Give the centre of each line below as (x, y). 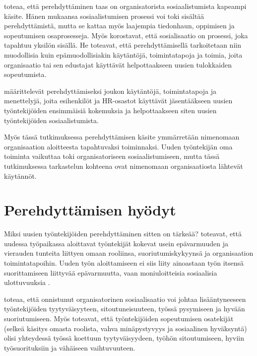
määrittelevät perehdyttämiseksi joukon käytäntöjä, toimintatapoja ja (110, 91)
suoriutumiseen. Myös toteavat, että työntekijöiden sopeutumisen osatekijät (119, 318)
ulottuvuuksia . (27, 282)
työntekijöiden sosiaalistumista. (51, 120)
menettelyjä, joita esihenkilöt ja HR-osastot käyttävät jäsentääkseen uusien (118, 101)
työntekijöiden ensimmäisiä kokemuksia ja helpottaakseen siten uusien (110, 110)
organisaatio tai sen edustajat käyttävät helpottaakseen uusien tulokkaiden (118, 64)
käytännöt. (20, 176)
